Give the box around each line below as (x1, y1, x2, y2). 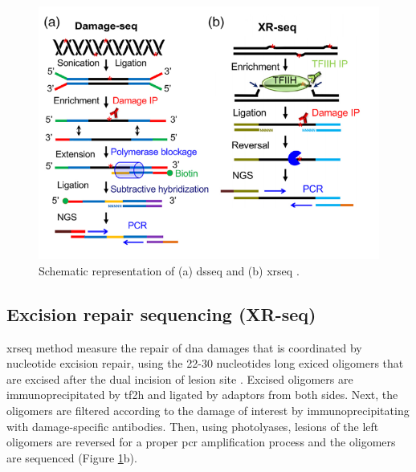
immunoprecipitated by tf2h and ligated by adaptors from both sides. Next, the (6, 386, 398, 403)
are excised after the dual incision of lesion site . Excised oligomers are (6, 370, 353, 387)
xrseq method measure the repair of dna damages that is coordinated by (6, 339, 362, 356)
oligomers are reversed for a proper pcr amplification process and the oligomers (6, 433, 396, 450)
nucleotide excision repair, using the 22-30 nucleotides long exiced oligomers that (6, 355, 404, 372)
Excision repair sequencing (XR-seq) (6, 301, 316, 326)
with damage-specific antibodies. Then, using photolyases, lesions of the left (6, 417, 379, 434)
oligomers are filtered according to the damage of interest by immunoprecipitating (6, 401, 410, 418)
